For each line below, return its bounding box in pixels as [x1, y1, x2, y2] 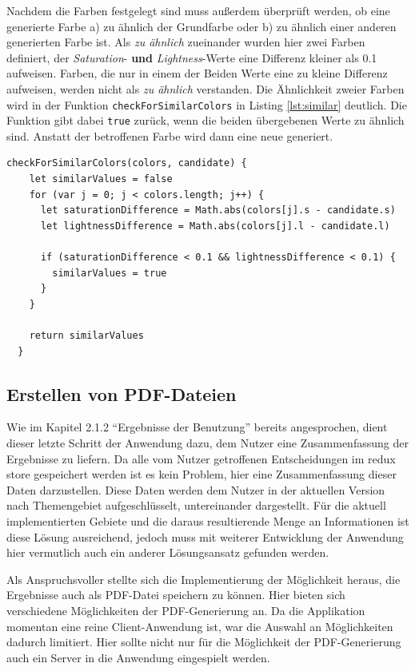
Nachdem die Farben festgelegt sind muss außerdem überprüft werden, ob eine [6, 2, 390, 18]
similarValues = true [52, 267, 167, 279]
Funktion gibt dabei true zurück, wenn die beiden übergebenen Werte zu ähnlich [6, 112, 405, 129]
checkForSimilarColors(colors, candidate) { [6, 157, 247, 169]
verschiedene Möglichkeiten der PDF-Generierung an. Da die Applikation [6, 602, 365, 618]
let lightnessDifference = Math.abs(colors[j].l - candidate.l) [40, 220, 390, 232]
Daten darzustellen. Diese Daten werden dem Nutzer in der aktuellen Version [6, 481, 385, 498]
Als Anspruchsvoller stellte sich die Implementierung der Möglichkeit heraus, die [6, 570, 401, 587]
